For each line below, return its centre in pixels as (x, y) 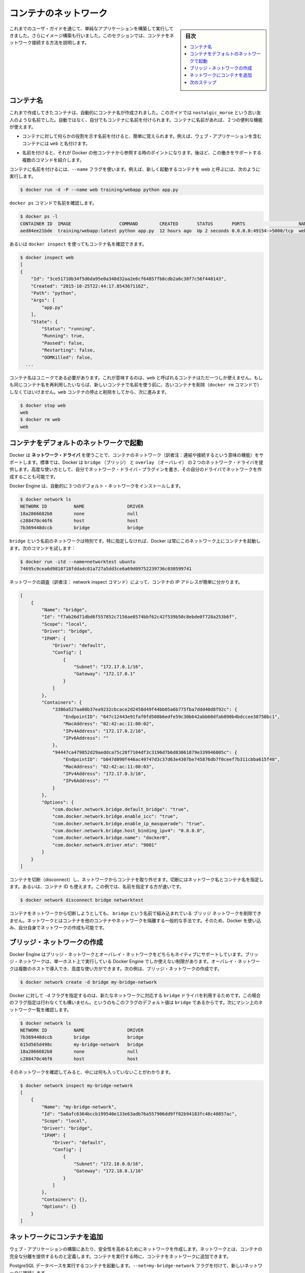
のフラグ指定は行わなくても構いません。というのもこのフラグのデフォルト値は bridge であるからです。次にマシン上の (134, 1003)
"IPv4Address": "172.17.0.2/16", (104, 731)
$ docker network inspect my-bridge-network (77, 1085)
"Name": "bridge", (64, 610)
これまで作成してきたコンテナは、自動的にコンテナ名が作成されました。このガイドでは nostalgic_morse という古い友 (135, 113)
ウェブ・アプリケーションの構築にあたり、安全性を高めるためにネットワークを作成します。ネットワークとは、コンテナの (136, 1249)
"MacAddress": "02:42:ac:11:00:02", (109, 724)
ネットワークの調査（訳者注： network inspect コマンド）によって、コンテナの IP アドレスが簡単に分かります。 (126, 582)
